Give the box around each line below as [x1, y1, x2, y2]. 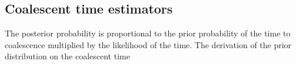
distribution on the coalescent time [5, 50, 130, 62]
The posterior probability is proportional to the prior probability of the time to [5, 27, 291, 39]
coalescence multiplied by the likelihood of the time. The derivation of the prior [5, 38, 292, 50]
